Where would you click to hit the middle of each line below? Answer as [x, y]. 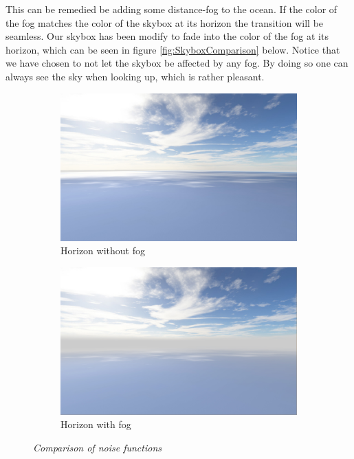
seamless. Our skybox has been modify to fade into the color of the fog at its [167, 36]
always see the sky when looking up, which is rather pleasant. [135, 76]
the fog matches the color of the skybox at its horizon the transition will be [165, 22]
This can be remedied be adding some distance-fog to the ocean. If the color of [172, 9]
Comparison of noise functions [97, 447]
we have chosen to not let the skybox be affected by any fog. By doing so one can [177, 63]
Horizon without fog [103, 250]
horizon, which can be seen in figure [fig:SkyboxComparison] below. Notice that [173, 49]
